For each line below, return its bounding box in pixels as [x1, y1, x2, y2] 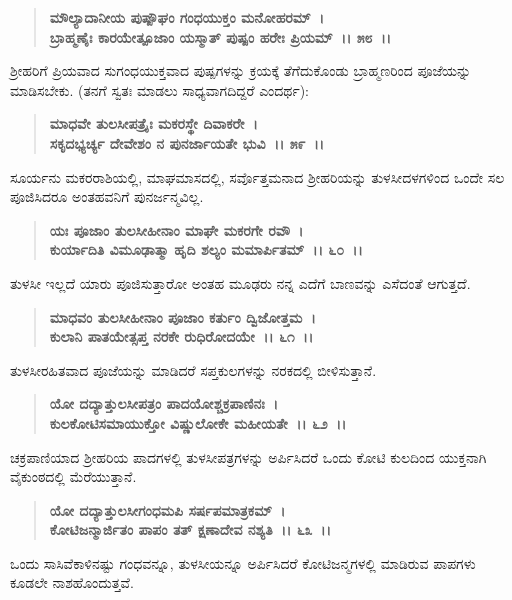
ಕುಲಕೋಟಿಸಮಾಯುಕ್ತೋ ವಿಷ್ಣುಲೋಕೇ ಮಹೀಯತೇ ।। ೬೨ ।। [49, 412, 347, 433]
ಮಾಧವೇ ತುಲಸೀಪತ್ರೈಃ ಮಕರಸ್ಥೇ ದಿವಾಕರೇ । [49, 113, 258, 134]
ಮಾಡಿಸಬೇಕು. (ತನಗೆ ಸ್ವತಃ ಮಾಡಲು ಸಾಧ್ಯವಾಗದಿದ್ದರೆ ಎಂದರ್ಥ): [10, 79, 309, 100]
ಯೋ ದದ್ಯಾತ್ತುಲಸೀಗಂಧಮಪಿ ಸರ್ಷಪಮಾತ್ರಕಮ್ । [49, 499, 286, 520]
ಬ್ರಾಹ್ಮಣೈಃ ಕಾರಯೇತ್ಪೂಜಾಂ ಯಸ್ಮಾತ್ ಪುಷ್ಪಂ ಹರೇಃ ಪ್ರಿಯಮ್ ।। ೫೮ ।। [49, 26, 392, 47]
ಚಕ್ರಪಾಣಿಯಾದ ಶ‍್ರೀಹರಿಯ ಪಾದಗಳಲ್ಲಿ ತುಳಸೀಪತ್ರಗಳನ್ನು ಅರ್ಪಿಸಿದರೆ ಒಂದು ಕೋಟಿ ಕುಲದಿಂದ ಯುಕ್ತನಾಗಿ [10, 446, 487, 467]
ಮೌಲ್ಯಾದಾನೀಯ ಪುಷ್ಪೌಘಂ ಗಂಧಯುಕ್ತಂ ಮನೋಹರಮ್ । [49, 7, 324, 27]
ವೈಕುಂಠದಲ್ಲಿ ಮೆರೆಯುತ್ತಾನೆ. [10, 466, 137, 487]
